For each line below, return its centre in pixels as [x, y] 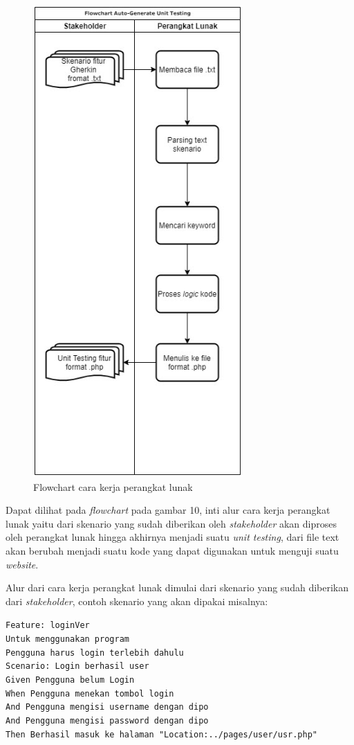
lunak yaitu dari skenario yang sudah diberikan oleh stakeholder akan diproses [171, 523]
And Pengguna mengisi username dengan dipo [107, 707]
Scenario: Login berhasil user [77, 666]
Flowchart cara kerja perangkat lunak [113, 486]
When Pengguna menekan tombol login [90, 693]
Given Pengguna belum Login [70, 680]
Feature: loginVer [48, 626]
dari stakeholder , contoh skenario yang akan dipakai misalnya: [137, 601]
